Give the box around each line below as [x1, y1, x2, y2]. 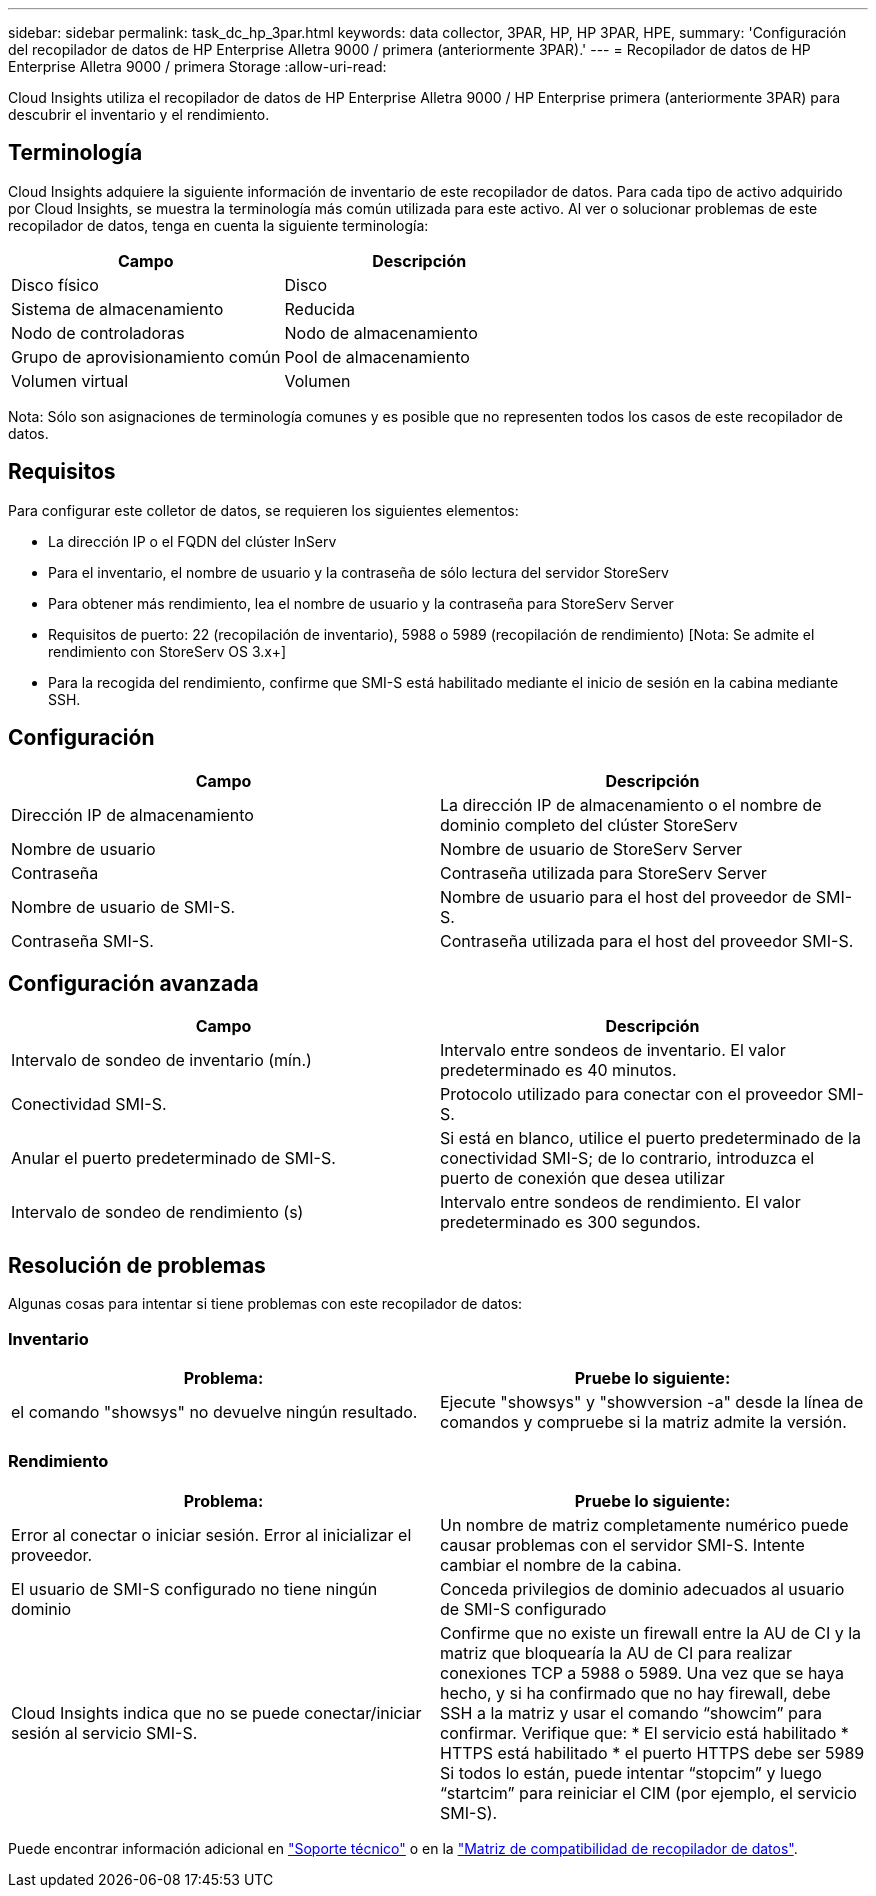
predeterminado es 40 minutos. [440, 1060, 677, 1081]
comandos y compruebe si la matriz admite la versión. [440, 1411, 847, 1432]
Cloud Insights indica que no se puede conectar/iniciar [11, 1702, 422, 1723]
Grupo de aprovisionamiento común [11, 346, 281, 367]
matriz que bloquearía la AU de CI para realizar [440, 1642, 793, 1663]
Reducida [284, 298, 355, 319]
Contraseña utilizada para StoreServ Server [440, 862, 767, 883]
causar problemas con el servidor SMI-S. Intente [440, 1534, 805, 1555]
